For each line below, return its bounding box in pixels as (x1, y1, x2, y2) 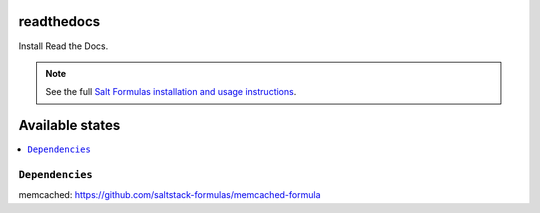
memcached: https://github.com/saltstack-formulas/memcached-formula (18, 189, 321, 201)
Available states (18, 117, 121, 134)
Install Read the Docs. (18, 40, 109, 52)
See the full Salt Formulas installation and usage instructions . (45, 86, 297, 98)
